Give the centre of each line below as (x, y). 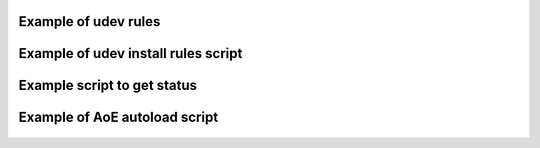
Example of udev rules (89, 21)
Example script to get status (108, 85)
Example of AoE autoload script (118, 117)
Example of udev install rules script (130, 53)
